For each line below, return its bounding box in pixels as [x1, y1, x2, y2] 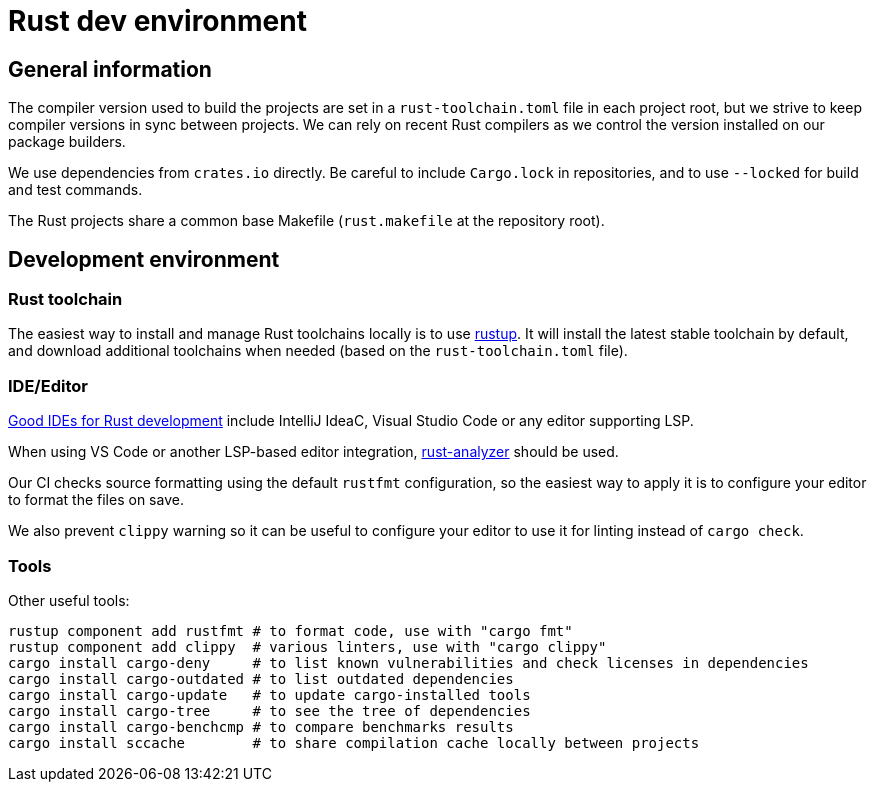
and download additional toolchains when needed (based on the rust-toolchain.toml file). [8, 342, 628, 360]
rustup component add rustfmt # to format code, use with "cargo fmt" [8, 622, 573, 639]
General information [8, 56, 212, 82]
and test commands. [8, 181, 143, 199]
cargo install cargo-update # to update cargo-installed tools [8, 686, 531, 703]
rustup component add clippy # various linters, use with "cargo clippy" [8, 638, 607, 655]
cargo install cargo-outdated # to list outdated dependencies [8, 670, 514, 687]
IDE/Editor [8, 375, 88, 396]
